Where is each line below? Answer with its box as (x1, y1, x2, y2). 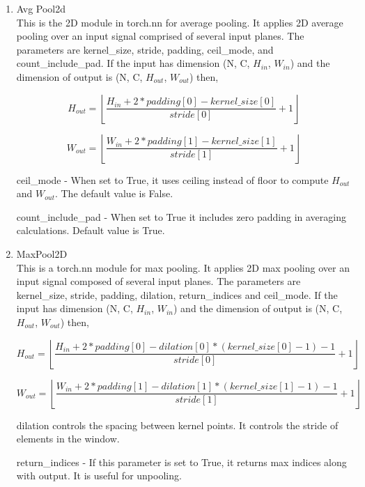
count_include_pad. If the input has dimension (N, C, (16, 56, 250, 70)
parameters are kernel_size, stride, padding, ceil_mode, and (16, 42, 274, 56)
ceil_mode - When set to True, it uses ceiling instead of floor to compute (16, 172, 329, 187)
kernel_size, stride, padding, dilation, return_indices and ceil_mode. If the (16, 287, 338, 302)
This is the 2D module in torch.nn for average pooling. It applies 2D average (16, 15, 343, 29)
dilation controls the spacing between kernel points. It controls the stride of (16, 417, 339, 432)
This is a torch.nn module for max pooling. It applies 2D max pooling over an (16, 260, 350, 275)
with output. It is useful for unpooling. (16, 468, 182, 483)
